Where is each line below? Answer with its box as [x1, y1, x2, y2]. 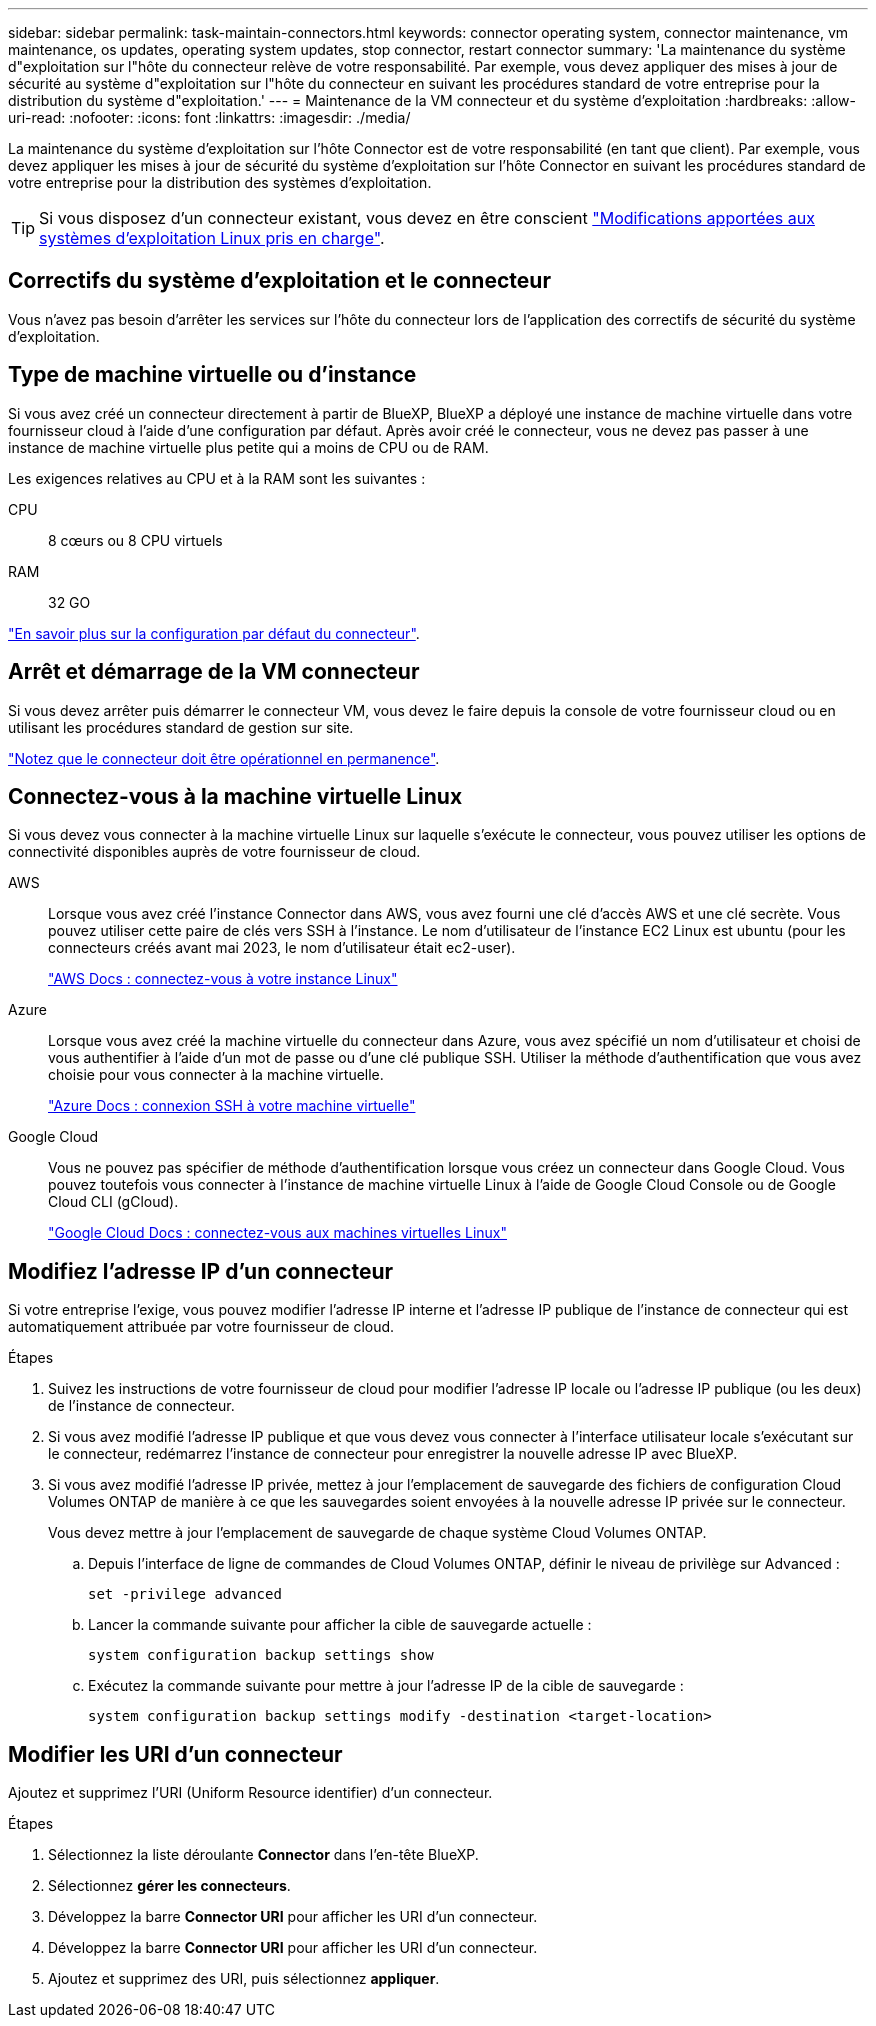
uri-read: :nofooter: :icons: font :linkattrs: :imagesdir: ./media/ [8, 109, 411, 126]
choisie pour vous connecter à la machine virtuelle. [48, 1066, 384, 1084]
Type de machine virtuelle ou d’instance [8, 362, 417, 388]
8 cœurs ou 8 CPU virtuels [48, 531, 223, 549]
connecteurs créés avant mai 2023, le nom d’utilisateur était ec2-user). [48, 939, 516, 957]
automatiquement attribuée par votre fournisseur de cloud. [8, 1318, 395, 1336]
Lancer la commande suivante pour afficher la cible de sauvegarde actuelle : [88, 1616, 592, 1634]
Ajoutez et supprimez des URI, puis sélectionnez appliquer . [48, 1970, 440, 1988]
